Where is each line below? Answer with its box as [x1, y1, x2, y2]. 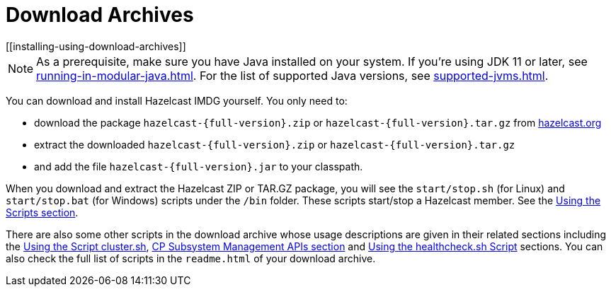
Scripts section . [6, 206, 79, 218]
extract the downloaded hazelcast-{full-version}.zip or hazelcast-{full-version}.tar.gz [34, 138, 515, 151]
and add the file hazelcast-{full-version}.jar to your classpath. [34, 160, 363, 173]
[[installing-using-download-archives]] [6, 40, 186, 52]
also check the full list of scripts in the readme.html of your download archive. [6, 252, 376, 264]
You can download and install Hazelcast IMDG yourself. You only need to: [6, 94, 348, 107]
